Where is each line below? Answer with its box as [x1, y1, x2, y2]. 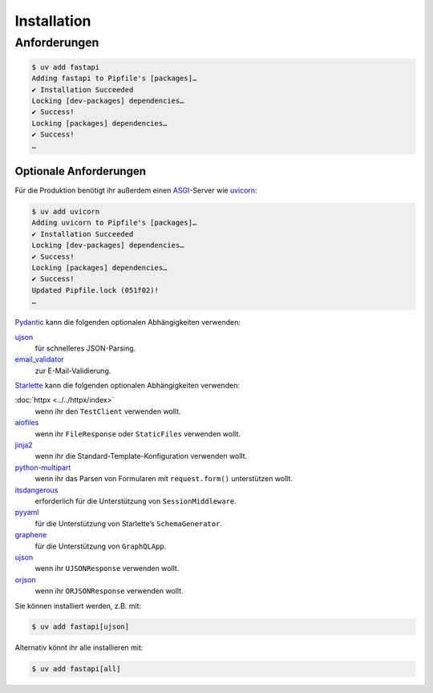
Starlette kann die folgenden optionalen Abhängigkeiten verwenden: [14, 381, 241, 391]
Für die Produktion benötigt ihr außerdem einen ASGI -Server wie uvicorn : [14, 185, 257, 196]
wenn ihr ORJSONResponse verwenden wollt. [34, 586, 184, 596]
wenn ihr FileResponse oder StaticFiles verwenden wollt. [34, 429, 241, 439]
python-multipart [14, 462, 71, 472]
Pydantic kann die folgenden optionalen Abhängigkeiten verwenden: [14, 318, 241, 327]
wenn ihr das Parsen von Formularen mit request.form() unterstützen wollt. [34, 474, 293, 484]
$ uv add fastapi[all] [31, 664, 121, 674]
